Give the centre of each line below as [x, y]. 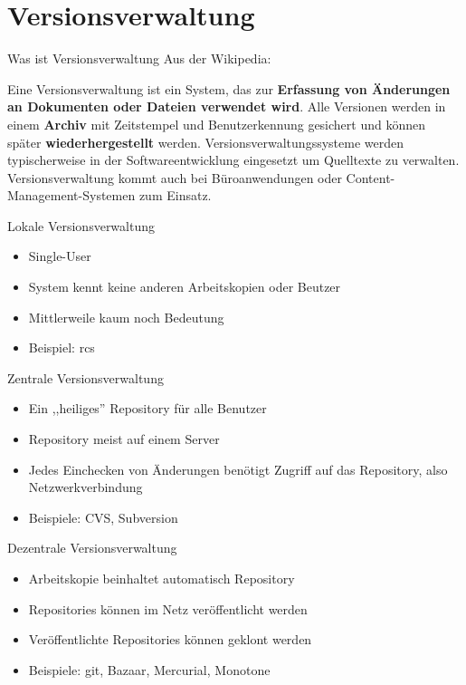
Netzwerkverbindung [86, 487]
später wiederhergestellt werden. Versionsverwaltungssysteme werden [205, 142]
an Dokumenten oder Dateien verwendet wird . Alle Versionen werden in [227, 106]
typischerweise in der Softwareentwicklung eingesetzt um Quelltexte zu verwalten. [233, 160]
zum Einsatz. [175, 195]
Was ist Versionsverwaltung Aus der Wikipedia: [139, 58]
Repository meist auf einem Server [124, 439]
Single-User [60, 256]
